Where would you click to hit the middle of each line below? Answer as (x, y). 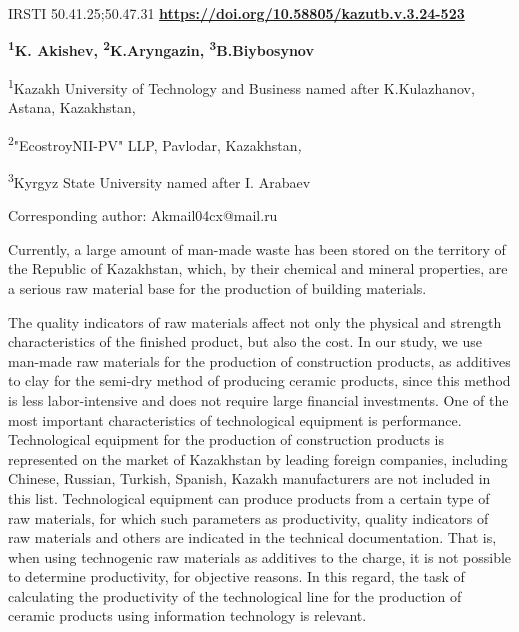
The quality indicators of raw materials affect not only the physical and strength (255, 321)
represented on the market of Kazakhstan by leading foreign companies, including (258, 458)
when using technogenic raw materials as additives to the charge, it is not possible (260, 556)
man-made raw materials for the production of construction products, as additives (259, 360)
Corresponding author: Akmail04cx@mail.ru (143, 215)
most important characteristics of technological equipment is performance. (235, 419)
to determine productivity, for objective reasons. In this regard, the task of (236, 576)
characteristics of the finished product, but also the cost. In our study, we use (245, 341)
